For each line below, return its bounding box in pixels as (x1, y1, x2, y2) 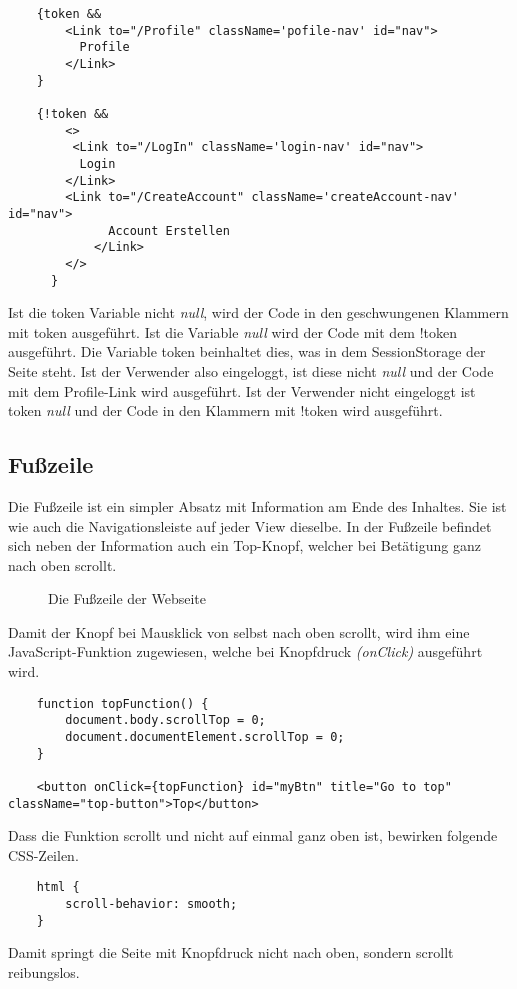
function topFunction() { (36, 696, 209, 711)
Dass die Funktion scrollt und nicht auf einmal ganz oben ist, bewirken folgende (8, 825, 498, 846)
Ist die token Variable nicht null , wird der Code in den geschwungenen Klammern (8, 302, 509, 323)
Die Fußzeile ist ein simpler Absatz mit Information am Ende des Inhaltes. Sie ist (8, 495, 507, 516)
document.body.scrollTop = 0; (65, 713, 266, 728)
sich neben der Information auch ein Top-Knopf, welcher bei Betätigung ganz (8, 535, 481, 556)
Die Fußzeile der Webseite (48, 588, 206, 609)
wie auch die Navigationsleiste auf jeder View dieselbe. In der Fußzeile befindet (8, 515, 492, 536)
